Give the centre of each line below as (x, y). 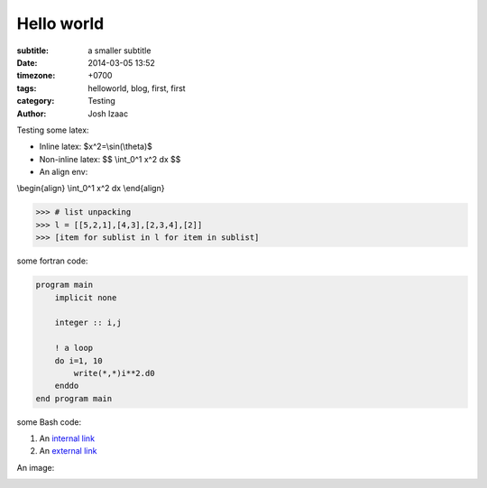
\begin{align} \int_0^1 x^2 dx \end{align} (91, 189)
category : (36, 101)
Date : (27, 62)
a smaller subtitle (119, 51)
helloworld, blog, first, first (137, 88)
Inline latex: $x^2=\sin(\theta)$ (96, 147)
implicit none (86, 297)
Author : (32, 114)
